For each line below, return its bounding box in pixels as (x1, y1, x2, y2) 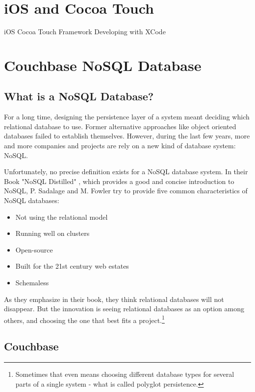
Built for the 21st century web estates (15, 261, 129, 271)
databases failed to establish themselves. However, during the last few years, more (4, 131, 250, 141)
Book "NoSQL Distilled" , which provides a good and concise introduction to (4, 176, 234, 186)
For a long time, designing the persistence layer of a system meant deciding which (4, 112, 250, 122)
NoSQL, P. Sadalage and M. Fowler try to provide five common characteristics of (4, 185, 248, 196)
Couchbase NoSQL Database (4, 55, 202, 75)
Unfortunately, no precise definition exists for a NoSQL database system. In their (4, 166, 248, 177)
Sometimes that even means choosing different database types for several (15, 369, 234, 379)
